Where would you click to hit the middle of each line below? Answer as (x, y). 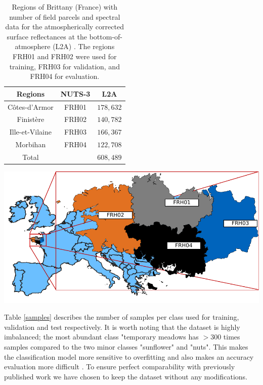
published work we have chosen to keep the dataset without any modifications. (126, 376)
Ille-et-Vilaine (30, 132)
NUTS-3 (75, 93)
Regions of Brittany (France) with (64, 7)
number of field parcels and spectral (65, 16)
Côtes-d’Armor (31, 106)
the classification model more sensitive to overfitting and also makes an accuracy (129, 356)
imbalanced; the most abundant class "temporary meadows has (101, 337)
